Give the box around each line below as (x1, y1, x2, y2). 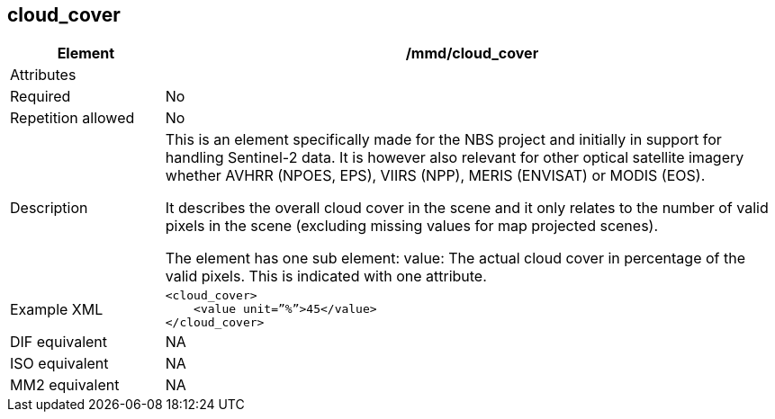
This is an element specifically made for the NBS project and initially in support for (165, 130, 722, 149)
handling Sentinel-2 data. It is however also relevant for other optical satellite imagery (165, 148, 744, 167)
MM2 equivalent (10, 376, 120, 395)
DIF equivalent (10, 333, 108, 352)
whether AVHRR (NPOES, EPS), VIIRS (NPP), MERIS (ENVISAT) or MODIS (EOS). (165, 166, 706, 185)
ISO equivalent (10, 354, 109, 373)
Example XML (10, 299, 104, 318)
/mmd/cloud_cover (405, 44, 539, 63)
